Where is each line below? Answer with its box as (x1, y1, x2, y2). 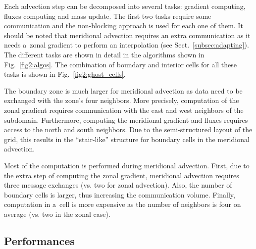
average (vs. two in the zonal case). (4, 208, 110, 219)
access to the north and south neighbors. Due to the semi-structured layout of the (4, 124, 253, 135)
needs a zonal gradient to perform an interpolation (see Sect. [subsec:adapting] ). (4, 40, 249, 50)
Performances (4, 233, 75, 248)
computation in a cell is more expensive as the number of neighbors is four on (4, 199, 241, 209)
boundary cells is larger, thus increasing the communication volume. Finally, (4, 189, 235, 199)
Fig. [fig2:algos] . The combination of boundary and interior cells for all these (4, 59, 237, 69)
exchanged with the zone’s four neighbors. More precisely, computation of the (4, 95, 239, 105)
